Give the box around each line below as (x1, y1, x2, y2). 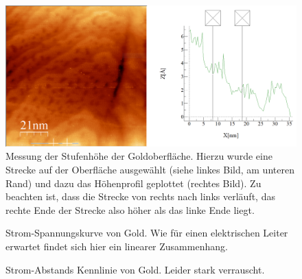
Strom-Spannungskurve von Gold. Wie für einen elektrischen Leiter (5, 226, 288, 240)
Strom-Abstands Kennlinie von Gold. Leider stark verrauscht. (5, 262, 265, 276)
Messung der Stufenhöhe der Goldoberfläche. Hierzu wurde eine (5, 149, 272, 163)
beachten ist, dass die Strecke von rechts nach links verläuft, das (5, 189, 275, 204)
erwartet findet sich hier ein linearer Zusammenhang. (5, 239, 228, 253)
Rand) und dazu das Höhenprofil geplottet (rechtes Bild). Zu (5, 175, 262, 190)
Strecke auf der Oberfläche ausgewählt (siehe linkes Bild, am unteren (5, 162, 294, 176)
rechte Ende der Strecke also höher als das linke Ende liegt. (5, 202, 255, 217)
